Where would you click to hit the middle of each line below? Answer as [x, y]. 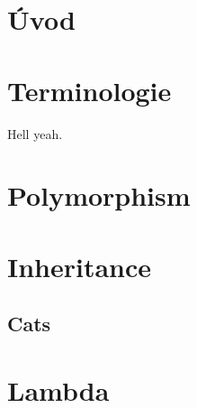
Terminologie [90, 90]
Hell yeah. [35, 133]
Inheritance [80, 266]
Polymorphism [99, 195]
